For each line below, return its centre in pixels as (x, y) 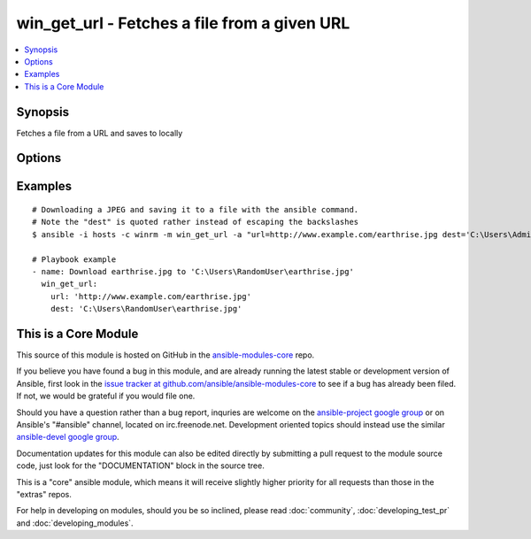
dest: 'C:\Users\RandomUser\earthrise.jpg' (146, 309)
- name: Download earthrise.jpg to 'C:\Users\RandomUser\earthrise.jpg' (193, 271)
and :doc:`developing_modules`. (75, 523)
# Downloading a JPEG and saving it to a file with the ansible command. (196, 210)
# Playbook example (74, 259)
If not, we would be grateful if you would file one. (106, 396)
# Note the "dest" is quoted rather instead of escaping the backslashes (196, 222)
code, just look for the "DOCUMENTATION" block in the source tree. (140, 466)
